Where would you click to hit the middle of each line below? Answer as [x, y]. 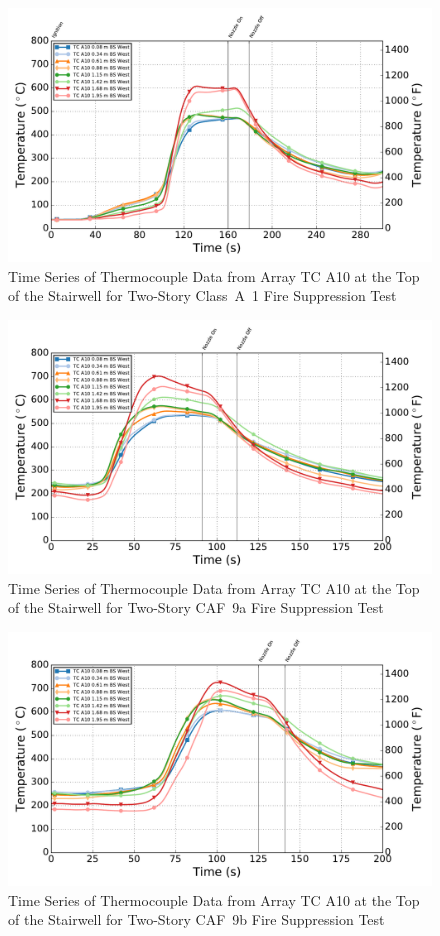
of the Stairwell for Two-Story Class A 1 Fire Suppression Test [202, 295]
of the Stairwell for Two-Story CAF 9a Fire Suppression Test [196, 607]
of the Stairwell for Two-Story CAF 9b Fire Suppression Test [196, 919]
